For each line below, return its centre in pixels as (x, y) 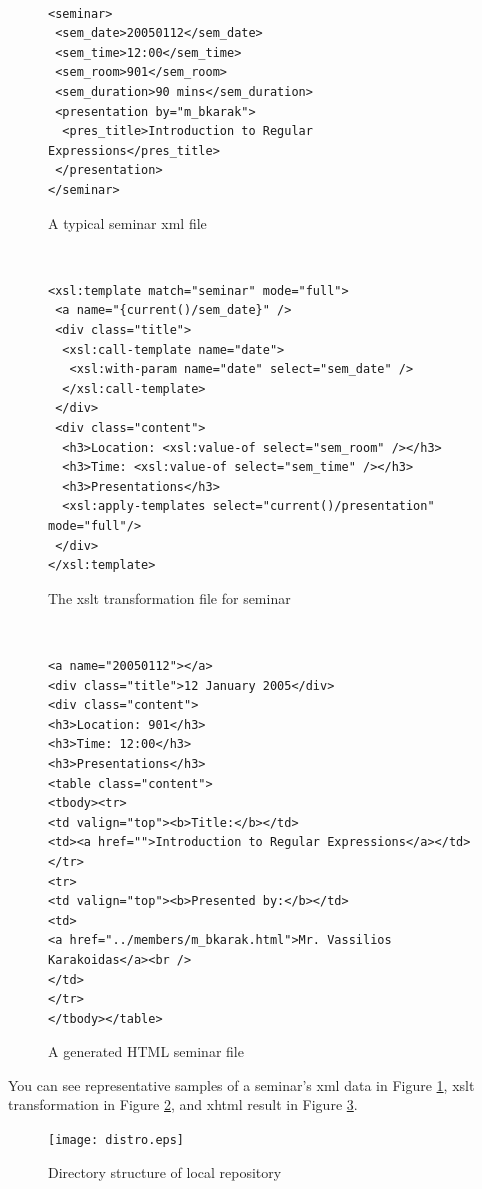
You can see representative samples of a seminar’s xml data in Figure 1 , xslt (241, 1084)
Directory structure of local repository (165, 1171)
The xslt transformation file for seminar (169, 597)
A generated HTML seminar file (146, 1051)
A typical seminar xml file (127, 222)
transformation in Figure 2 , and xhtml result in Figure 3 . (183, 1104)
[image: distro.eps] (116, 1140)
